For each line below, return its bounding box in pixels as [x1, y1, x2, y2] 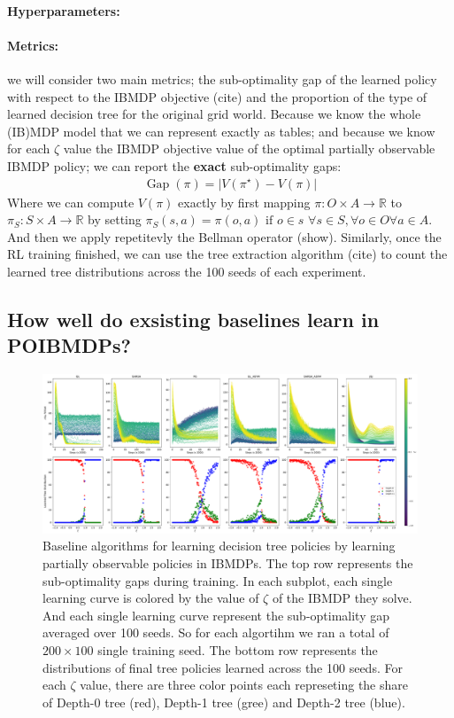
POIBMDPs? [7, 332, 131, 359]
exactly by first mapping [178, 192, 311, 211]
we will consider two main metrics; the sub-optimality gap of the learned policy [7, 69, 437, 88]
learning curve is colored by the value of [42, 589, 259, 607]
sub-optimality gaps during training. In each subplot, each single [42, 571, 393, 589]
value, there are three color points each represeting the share [80, 675, 408, 694]
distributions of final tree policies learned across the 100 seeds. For [42, 658, 403, 676]
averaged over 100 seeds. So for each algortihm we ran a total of [42, 623, 389, 642]
